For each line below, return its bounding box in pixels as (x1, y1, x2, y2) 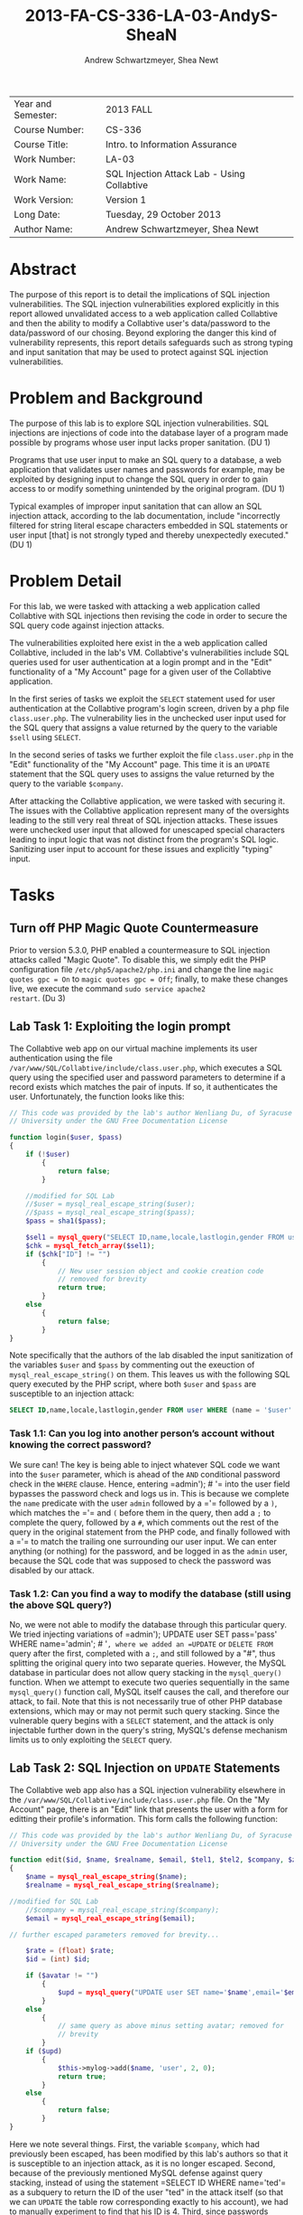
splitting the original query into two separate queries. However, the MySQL (9, 1657, 287, 1668)
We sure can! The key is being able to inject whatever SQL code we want (9, 1459, 280, 1469)
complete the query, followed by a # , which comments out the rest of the (9, 1516, 280, 1527)
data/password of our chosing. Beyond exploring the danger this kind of (9, 327, 278, 338)
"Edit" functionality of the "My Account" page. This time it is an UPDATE (9, 758, 271, 769)
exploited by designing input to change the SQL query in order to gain (9, 474, 269, 484)
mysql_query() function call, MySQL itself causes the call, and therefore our (9, 1686, 290, 1697)
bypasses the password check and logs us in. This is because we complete (9, 1488, 290, 1498)
